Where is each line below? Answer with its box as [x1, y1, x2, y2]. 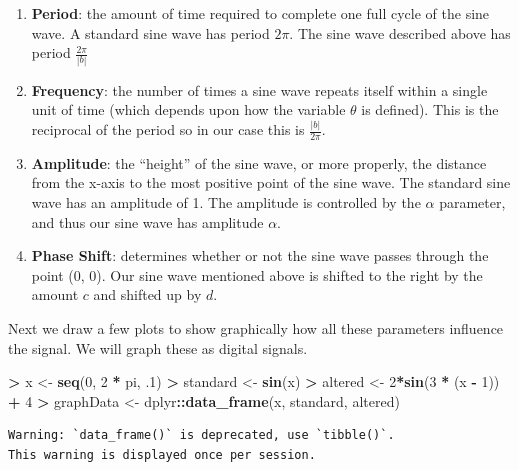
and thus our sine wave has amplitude [31, 211, 264, 232]
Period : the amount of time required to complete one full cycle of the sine [31, 3, 490, 23]
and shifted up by [93, 284, 202, 305]
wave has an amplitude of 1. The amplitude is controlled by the [31, 192, 421, 213]
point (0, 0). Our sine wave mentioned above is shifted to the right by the [31, 264, 483, 285]
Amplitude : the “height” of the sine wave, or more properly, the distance [31, 152, 487, 173]
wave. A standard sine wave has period [31, 22, 270, 43]
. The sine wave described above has [289, 22, 511, 43]
